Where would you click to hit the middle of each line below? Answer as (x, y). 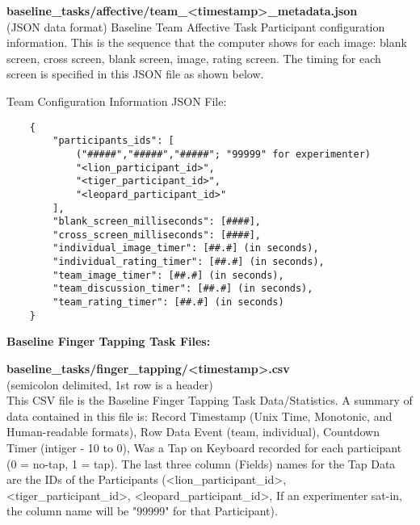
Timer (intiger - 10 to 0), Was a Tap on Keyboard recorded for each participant (204, 447)
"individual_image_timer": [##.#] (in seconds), (186, 248)
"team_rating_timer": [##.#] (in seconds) (168, 302)
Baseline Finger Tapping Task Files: (109, 341)
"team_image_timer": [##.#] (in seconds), (168, 275)
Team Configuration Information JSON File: (117, 101)
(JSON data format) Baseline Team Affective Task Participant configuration (196, 26)
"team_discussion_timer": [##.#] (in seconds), (183, 289)
